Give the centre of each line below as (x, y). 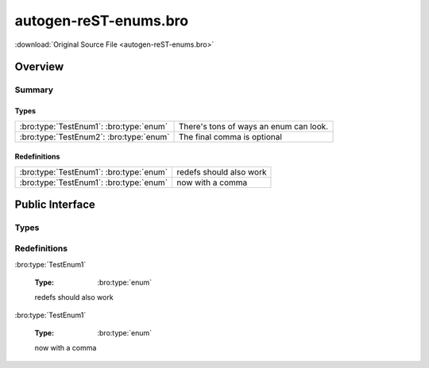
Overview (39, 67)
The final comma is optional (230, 136)
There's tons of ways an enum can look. (253, 126)
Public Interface (55, 204)
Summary (34, 90)
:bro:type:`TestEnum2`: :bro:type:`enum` (95, 136)
